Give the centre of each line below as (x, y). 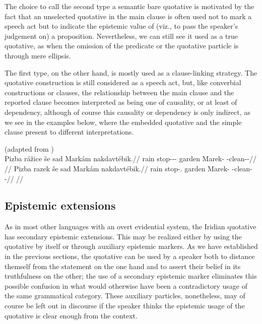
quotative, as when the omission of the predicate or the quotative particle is (122, 46)
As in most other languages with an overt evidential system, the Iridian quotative (130, 226)
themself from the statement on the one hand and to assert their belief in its (123, 266)
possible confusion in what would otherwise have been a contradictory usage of (126, 285)
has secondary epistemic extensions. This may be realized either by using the (123, 236)
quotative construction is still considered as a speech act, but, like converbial (123, 82)
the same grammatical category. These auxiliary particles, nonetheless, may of (125, 296)
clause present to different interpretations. (69, 132)
